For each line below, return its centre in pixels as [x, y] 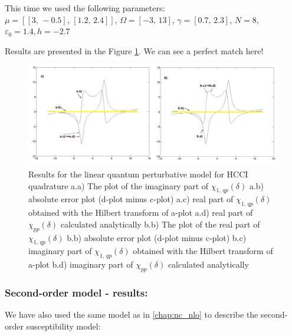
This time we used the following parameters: [85, 8]
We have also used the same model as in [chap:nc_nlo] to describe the [132, 314]
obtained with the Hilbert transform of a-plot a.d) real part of [141, 213]
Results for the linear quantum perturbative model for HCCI [138, 174]
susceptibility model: [63, 326]
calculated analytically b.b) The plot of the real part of [160, 224]
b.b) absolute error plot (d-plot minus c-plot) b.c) [157, 237]
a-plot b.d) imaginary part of [81, 264]
